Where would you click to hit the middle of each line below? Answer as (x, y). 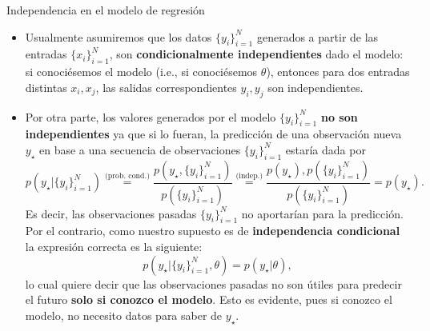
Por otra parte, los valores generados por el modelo (151, 116)
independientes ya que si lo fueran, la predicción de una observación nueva (213, 134)
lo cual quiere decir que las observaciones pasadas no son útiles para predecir (213, 283)
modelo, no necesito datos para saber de (124, 315)
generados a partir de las (317, 36)
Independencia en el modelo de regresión (106, 10)
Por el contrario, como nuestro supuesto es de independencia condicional (213, 231)
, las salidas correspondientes (166, 87)
